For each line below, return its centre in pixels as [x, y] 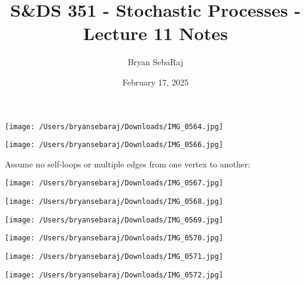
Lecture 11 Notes [155, 33]
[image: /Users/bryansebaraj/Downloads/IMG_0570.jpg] [114, 238]
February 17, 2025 [155, 82]
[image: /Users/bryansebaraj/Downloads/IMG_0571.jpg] [114, 257]
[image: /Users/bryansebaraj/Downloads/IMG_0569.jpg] [114, 220]
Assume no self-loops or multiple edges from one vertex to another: [128, 164]
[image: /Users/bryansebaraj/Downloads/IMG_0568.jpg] [114, 202]
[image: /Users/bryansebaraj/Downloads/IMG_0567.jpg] [114, 183]
